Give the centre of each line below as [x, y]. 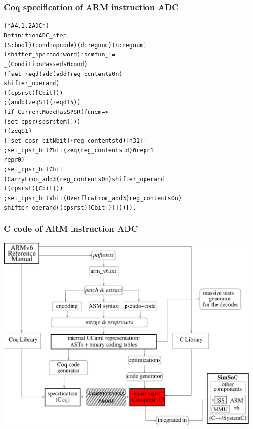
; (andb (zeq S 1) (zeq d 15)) [42, 103]
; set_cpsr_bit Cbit [34, 170]
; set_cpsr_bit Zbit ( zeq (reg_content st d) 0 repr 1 [79, 150]
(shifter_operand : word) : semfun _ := [60, 55]
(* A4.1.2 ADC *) [27, 26]
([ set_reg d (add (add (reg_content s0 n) [63, 74]
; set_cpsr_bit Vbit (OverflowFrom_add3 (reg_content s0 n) [93, 198]
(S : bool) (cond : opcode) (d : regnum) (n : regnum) [75, 45]
